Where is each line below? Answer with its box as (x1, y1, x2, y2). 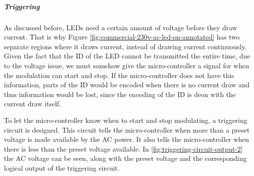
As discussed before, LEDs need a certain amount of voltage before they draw (4, 22, 237, 32)
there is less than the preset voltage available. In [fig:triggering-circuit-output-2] (4, 143, 243, 154)
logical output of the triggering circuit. (4, 162, 120, 173)
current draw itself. (4, 98, 61, 109)
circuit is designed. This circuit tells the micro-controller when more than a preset (4, 124, 250, 135)
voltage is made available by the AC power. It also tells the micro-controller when (4, 134, 249, 144)
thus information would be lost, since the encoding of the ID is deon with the (4, 89, 236, 99)
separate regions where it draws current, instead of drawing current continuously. (4, 41, 247, 51)
